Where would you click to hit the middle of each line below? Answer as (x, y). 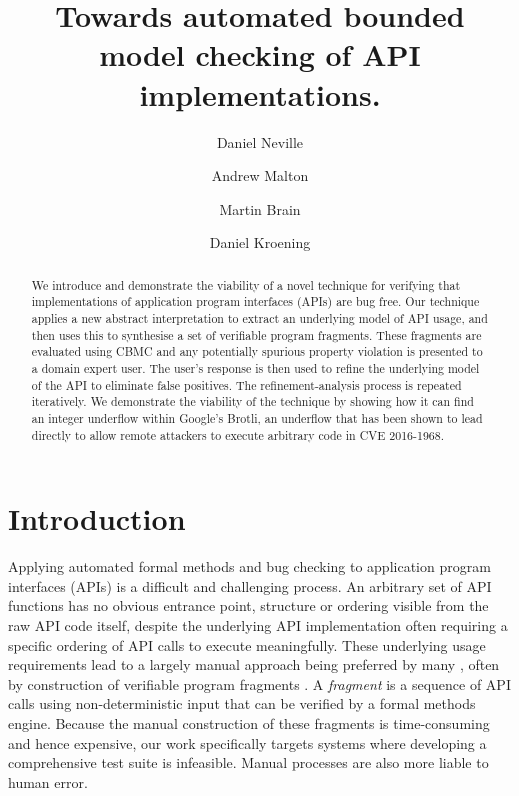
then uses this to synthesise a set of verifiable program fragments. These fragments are (256, 334)
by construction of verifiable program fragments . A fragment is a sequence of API (259, 683)
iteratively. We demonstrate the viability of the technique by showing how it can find (252, 401)
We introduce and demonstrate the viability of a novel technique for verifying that (246, 284)
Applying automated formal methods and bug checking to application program (249, 566)
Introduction (97, 518)
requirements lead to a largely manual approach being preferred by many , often (254, 664)
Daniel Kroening (260, 242)
